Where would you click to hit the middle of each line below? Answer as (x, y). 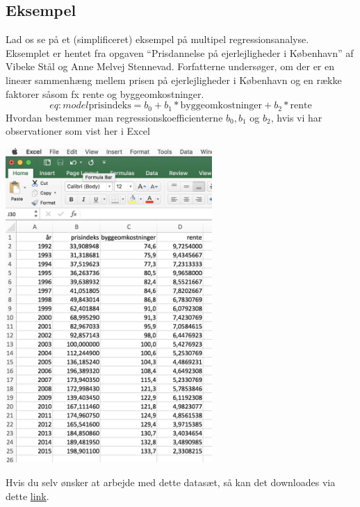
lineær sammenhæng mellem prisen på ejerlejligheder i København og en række (174, 80)
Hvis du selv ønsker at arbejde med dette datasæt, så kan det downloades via (171, 482)
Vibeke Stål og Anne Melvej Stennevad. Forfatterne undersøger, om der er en (170, 66)
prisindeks (110, 106)
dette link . (27, 496)
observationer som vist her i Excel (78, 131)
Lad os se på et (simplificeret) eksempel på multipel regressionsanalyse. (157, 39)
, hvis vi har (296, 117)
